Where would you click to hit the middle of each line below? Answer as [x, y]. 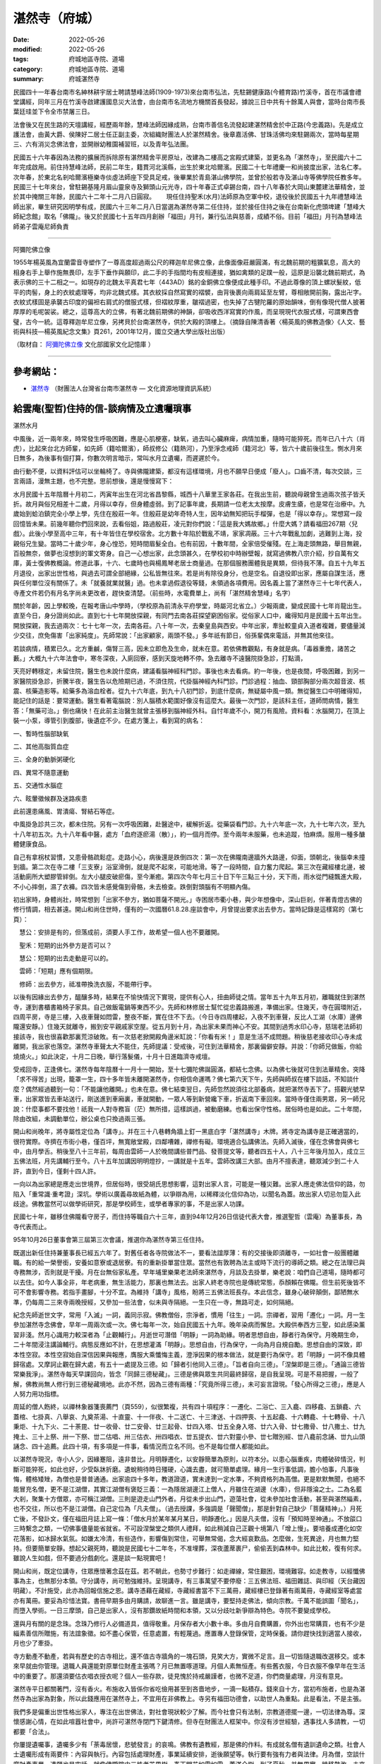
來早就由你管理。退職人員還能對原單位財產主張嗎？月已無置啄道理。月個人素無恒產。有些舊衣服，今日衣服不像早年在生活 [189, 1666]
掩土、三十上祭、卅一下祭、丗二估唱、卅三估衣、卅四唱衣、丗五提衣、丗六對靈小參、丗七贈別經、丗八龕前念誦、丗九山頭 [189, 1437]
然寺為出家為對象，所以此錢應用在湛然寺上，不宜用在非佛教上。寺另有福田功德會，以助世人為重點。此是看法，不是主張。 [189, 1699]
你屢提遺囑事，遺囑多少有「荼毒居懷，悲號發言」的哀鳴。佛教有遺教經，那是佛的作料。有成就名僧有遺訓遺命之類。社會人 [189, 1744]
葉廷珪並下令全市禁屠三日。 [53, 111]
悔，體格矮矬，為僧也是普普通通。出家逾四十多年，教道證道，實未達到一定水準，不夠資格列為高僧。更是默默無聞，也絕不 [189, 1479]
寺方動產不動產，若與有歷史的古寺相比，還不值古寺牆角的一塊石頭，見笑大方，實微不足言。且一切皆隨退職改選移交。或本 [189, 1656]
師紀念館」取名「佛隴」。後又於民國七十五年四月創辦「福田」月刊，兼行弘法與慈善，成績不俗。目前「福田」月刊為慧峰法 [188, 217]
